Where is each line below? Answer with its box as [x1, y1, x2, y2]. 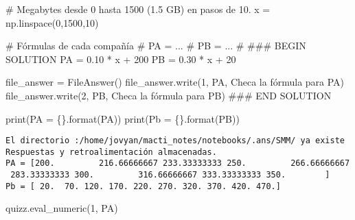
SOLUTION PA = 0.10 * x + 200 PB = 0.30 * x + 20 [5, 51, 236, 66]
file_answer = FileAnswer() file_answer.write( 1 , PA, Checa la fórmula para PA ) [5, 75, 345, 89]
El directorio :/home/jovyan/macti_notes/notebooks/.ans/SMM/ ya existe [5, 136, 345, 146]
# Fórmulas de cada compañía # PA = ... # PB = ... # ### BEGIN [5, 38, 306, 53]
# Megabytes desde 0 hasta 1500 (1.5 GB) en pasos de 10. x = [5, 2, 271, 16]
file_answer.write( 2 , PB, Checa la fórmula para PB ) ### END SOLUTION [5, 88, 332, 102]
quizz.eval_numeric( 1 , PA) [5, 201, 118, 215]
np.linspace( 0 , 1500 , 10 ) [5, 15, 99, 29]
